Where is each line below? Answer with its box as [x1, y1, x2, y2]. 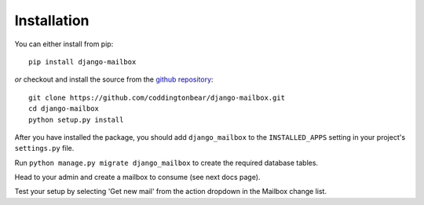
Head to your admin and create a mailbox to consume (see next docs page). [14, 173, 261, 182]
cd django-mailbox [28, 104, 100, 113]
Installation [14, 12, 90, 29]
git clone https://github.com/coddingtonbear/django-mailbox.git [28, 93, 286, 102]
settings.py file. [14, 144, 75, 153]
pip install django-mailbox [28, 57, 137, 66]
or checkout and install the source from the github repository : [14, 75, 214, 84]
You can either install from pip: [14, 39, 114, 49]
